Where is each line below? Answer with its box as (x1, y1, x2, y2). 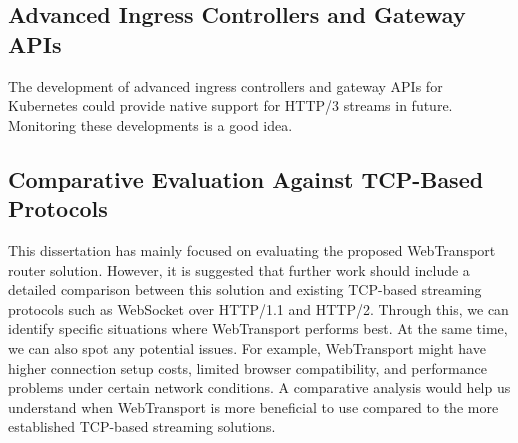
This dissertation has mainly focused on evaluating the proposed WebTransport (8, 239, 496, 260)
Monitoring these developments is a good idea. (8, 114, 293, 135)
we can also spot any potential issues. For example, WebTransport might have (8, 337, 486, 358)
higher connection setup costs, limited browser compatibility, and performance (8, 357, 487, 378)
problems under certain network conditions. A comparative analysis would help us (8, 377, 511, 398)
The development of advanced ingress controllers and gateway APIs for (8, 75, 443, 96)
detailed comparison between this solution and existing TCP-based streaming (8, 279, 482, 300)
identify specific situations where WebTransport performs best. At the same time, (8, 318, 508, 339)
